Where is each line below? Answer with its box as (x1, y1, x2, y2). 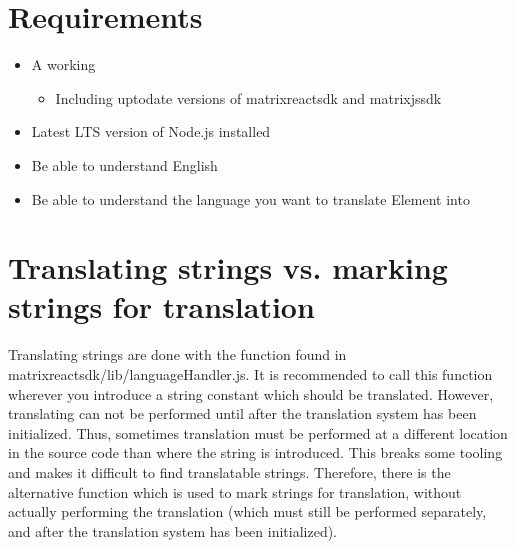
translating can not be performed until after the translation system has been (8, 403, 477, 424)
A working (31, 54, 96, 75)
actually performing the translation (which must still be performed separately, (8, 501, 487, 522)
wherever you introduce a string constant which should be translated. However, (8, 383, 494, 404)
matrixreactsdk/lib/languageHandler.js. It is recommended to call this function (8, 364, 493, 384)
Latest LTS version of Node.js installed (31, 121, 271, 142)
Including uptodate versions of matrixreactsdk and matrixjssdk (55, 87, 442, 108)
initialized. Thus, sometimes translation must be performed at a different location (8, 422, 508, 443)
